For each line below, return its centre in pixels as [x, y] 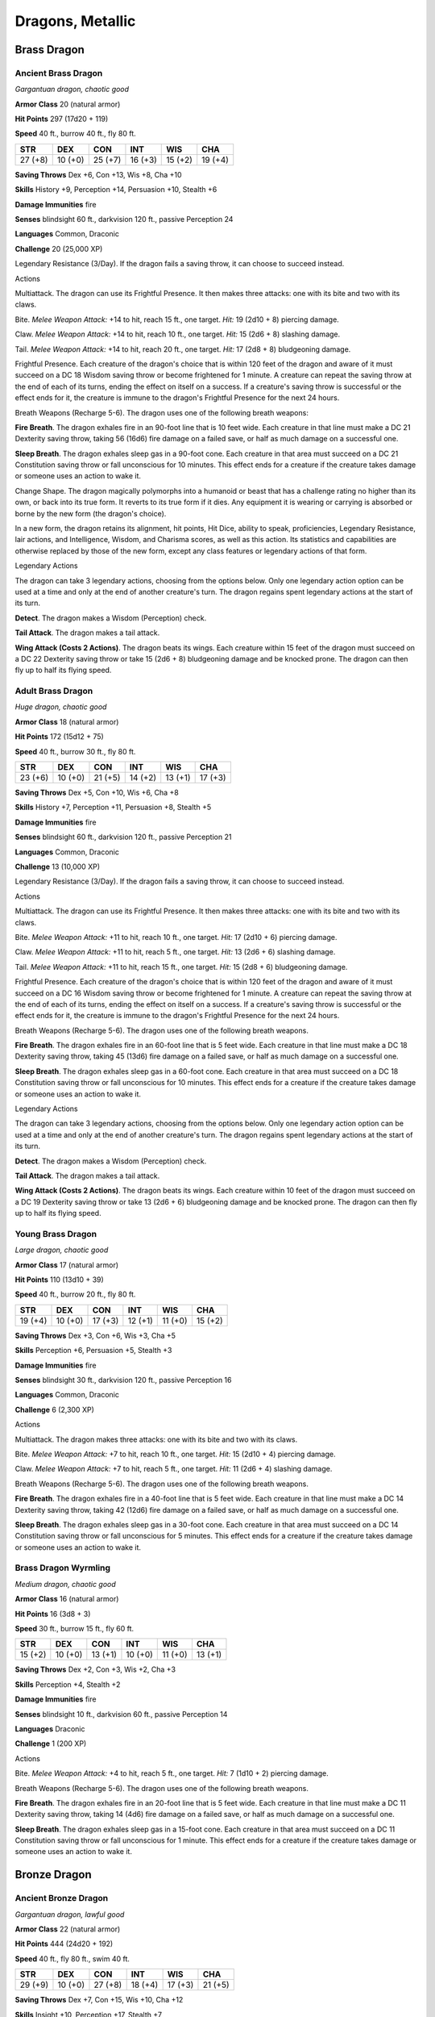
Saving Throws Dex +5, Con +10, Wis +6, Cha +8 [97, 793]
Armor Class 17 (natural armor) [67, 1265]
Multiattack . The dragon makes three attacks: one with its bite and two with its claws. [156, 1439]
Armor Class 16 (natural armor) [67, 1599]
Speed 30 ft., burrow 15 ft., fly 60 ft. [75, 1629]
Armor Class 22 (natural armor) [68, 1929]
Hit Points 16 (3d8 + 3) [53, 1614]
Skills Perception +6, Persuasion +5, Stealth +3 [93, 1351]
